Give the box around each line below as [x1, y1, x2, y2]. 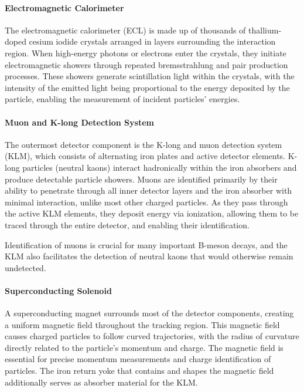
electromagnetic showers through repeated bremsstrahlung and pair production [5, 58, 288, 70]
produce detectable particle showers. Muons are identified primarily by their [5, 173, 278, 185]
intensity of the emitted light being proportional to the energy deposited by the [5, 81, 290, 93]
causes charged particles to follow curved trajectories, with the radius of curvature [5, 330, 299, 342]
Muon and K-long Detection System [5, 116, 154, 128]
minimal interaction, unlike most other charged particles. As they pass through [5, 195, 288, 208]
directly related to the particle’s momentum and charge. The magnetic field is [5, 341, 283, 353]
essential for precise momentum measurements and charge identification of [5, 353, 271, 365]
